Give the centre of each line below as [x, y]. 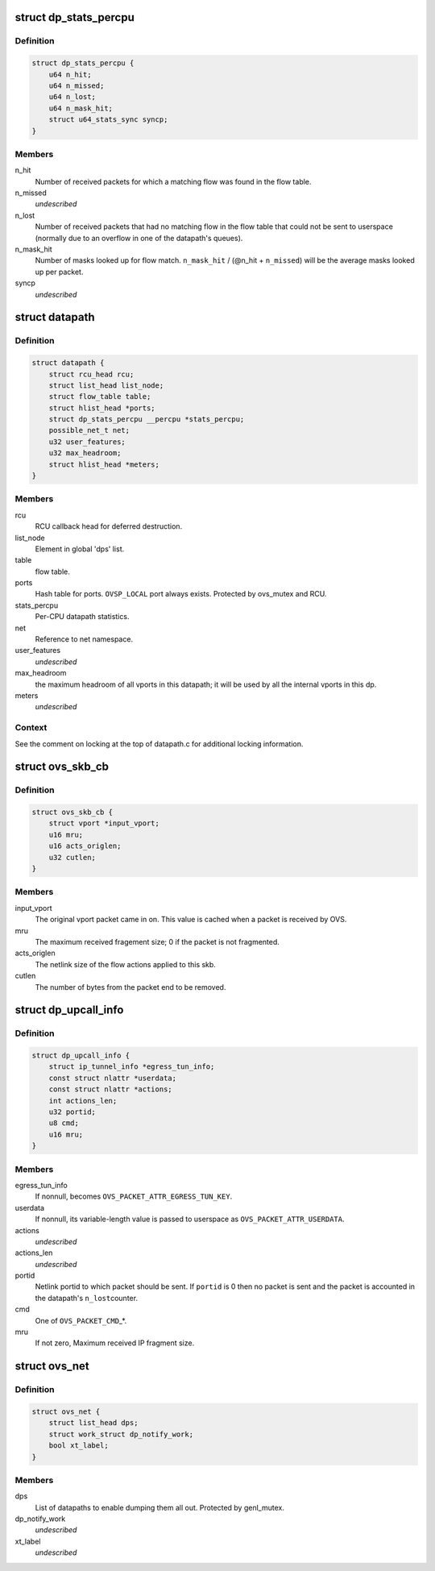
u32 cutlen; [72, 857]
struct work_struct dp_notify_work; [121, 1434]
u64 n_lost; [72, 97]
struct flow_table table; [100, 397]
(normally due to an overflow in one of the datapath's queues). [139, 238]
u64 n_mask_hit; [81, 108]
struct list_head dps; [93, 1423]
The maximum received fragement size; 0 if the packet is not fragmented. [157, 941]
